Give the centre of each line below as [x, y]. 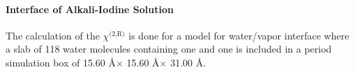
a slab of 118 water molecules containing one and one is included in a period [169, 49]
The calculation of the [53, 35]
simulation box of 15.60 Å [61, 62]
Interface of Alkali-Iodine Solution [90, 9]
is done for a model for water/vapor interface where [239, 35]
